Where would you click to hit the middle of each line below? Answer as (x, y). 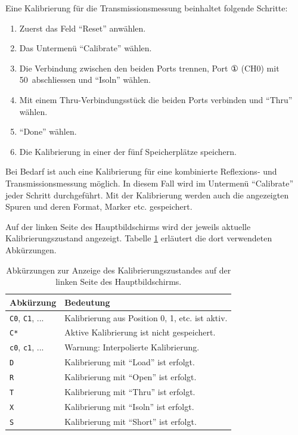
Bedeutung (87, 302)
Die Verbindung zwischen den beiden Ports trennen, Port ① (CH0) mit (149, 68)
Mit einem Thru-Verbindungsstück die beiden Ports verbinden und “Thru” (156, 99)
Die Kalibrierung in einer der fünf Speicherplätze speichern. (128, 151)
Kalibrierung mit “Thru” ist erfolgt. (130, 392)
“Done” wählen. (48, 131)
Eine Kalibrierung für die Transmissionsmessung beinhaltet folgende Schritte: (147, 8)
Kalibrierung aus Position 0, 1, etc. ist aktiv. (146, 317)
